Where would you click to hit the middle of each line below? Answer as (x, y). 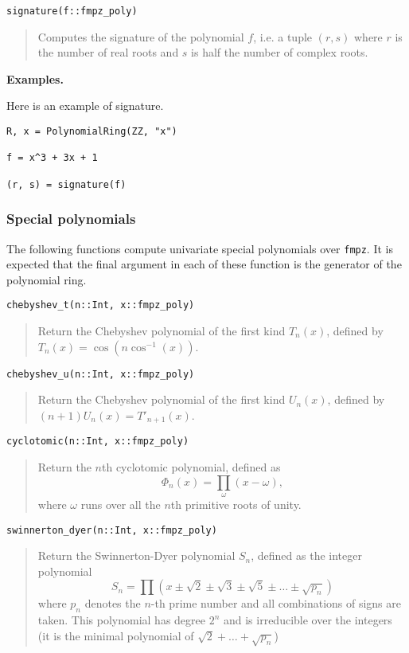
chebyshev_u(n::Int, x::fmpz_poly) (101, 374)
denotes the (113, 603)
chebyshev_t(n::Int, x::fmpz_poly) (101, 305)
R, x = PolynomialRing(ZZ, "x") (92, 132)
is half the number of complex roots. (280, 52)
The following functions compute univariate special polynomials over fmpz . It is (200, 248)
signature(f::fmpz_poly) (72, 11)
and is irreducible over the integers (308, 620)
